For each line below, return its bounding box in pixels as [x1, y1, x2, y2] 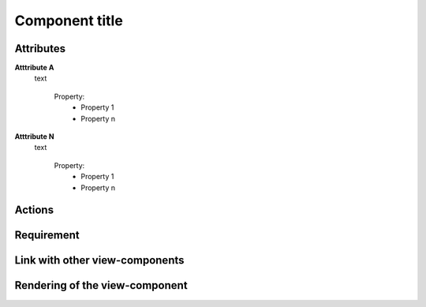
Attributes [14, 42, 66, 55]
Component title [14, 12, 124, 29]
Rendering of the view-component [14, 279, 189, 292]
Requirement [14, 229, 80, 242]
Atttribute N [14, 132, 54, 141]
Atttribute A [14, 63, 54, 73]
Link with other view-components [14, 253, 185, 268]
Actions [14, 204, 54, 217]
